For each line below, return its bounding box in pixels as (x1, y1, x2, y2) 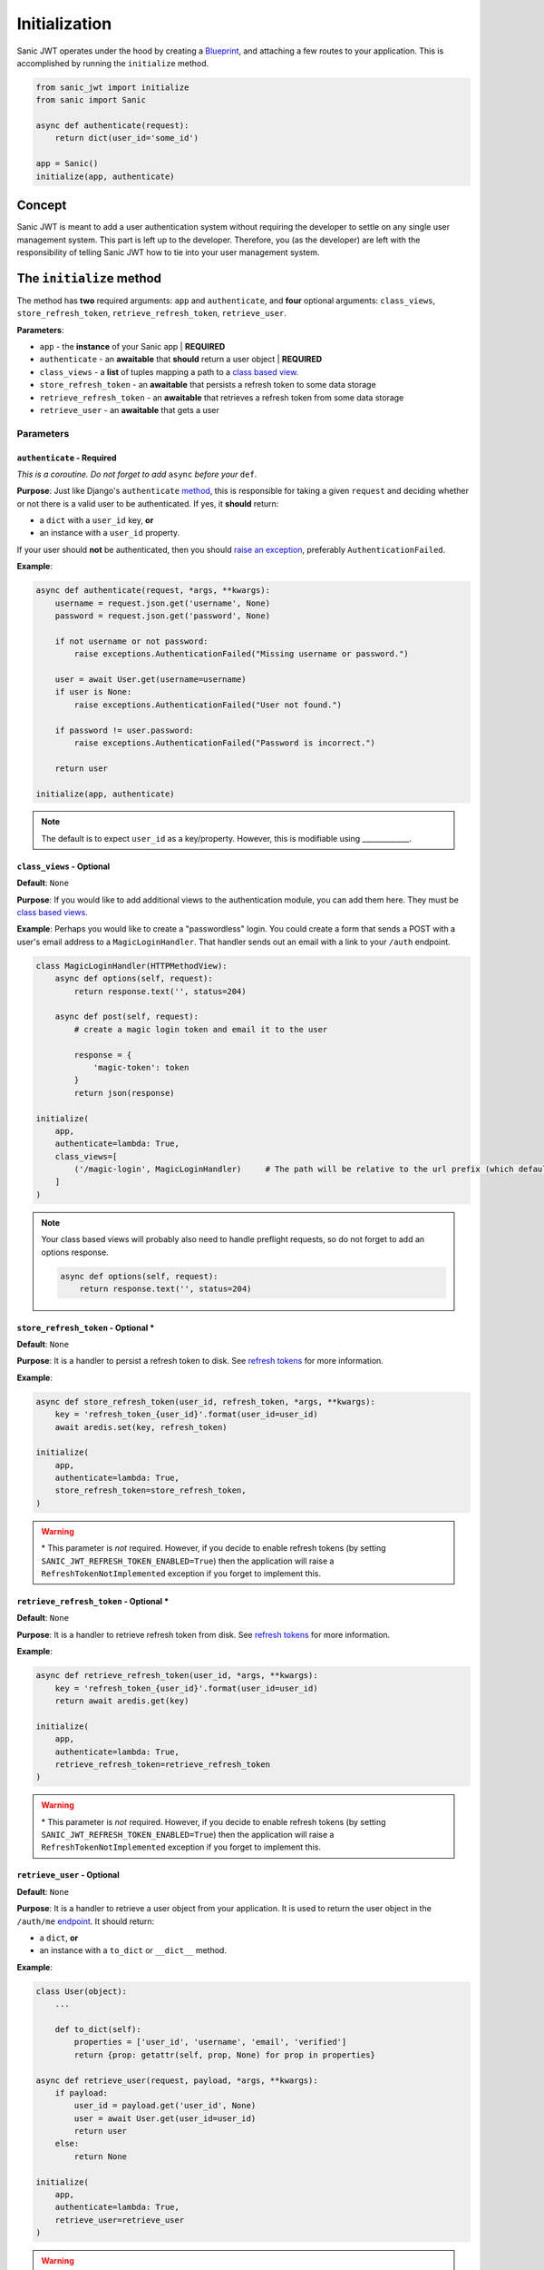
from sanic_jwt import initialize (35, 82, 189, 93)
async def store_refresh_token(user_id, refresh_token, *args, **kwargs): (35, 1397, 376, 1406)
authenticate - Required (16, 452, 117, 463)
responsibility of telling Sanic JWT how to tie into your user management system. (16, 246, 320, 258)
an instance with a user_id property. (39, 528, 180, 538)
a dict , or (39, 1932, 79, 1943)
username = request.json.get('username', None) (54, 597, 271, 608)
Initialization (16, 14, 112, 34)
